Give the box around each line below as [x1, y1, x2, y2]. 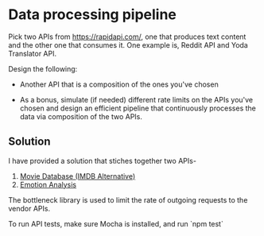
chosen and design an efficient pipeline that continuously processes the [19, 103, 257, 113]
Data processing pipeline [8, 6, 177, 24]
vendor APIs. [8, 203, 50, 213]
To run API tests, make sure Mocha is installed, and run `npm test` [8, 219, 224, 228]
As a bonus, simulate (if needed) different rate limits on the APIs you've [19, 95, 254, 104]
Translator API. [8, 48, 57, 58]
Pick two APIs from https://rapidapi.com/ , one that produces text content [8, 32, 247, 41]
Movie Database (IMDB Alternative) [19, 171, 136, 180]
